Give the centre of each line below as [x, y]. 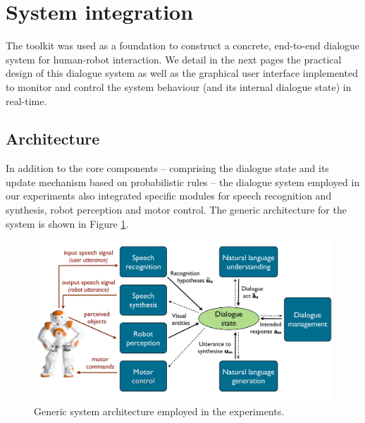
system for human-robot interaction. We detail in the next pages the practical [174, 59]
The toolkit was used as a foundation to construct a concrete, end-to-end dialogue [183, 45]
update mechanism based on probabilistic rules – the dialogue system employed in [183, 182]
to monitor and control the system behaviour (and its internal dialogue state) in [179, 86]
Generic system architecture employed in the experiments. [159, 411]
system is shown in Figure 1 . [67, 223]
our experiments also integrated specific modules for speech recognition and [169, 196]
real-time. [26, 100]
